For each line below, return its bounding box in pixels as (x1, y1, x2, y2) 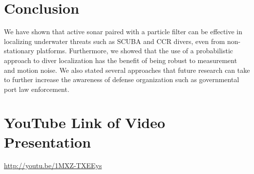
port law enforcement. (4, 84, 69, 94)
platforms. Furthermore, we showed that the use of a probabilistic (36, 45, 233, 56)
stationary (4, 45, 34, 56)
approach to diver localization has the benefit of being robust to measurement (4, 55, 237, 65)
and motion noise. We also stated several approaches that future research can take (4, 65, 250, 75)
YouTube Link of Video (4, 112, 166, 132)
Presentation (4, 131, 91, 152)
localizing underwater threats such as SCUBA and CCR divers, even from (4, 36, 225, 46)
